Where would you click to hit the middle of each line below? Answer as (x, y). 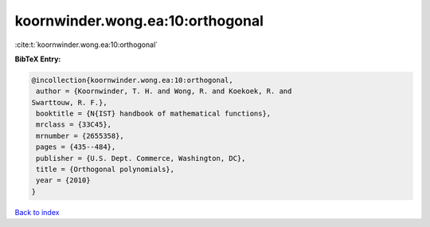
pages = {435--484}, (76, 147)
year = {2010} (63, 180)
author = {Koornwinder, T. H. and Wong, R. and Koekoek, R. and (164, 91)
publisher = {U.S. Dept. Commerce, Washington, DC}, (141, 158)
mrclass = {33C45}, (74, 125)
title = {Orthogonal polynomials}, (106, 170)
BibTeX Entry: (38, 59)
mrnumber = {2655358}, (80, 136)
